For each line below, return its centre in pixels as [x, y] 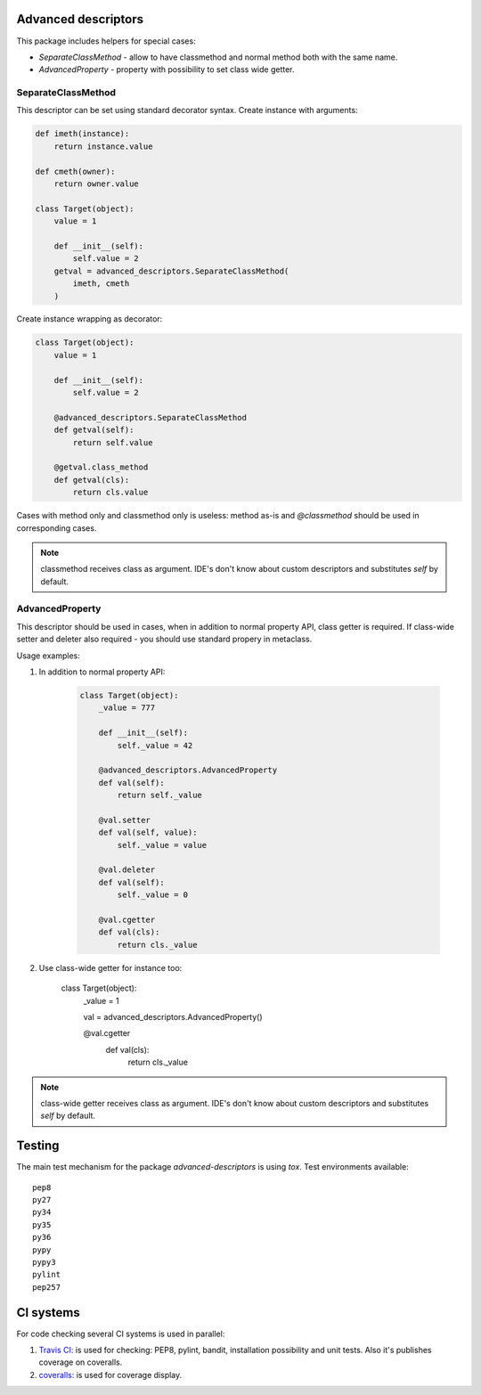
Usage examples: [48, 656]
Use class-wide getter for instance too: [110, 967]
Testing [38, 1146]
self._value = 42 [155, 745]
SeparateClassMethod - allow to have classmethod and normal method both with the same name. [218, 57]
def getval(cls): [92, 480]
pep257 [47, 1287]
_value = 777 [127, 708]
